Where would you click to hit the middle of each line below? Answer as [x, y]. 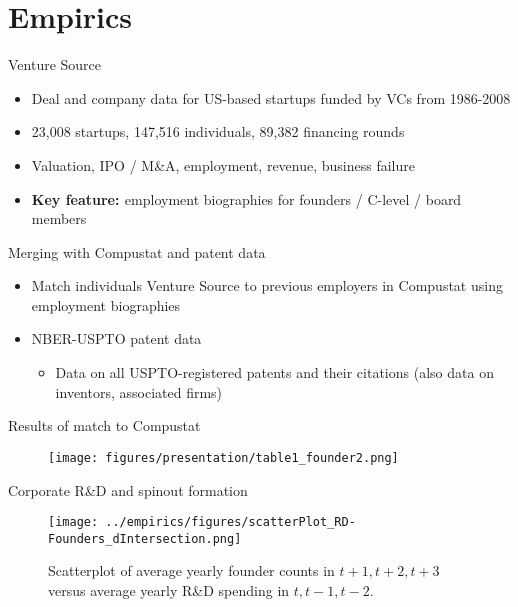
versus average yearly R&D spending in [169, 590]
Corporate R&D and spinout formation [128, 489]
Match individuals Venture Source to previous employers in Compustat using [267, 285]
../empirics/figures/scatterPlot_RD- [230, 522]
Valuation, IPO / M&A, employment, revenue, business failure [223, 164]
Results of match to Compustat [104, 425]
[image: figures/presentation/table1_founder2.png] [223, 457]
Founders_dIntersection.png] [145, 538]
